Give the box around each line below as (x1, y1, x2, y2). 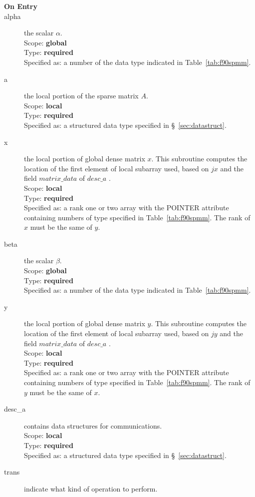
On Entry (4, 1, 37, 11)
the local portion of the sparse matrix (24, 90, 139, 101)
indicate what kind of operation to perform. (24, 483, 158, 494)
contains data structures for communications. (24, 420, 162, 431)
